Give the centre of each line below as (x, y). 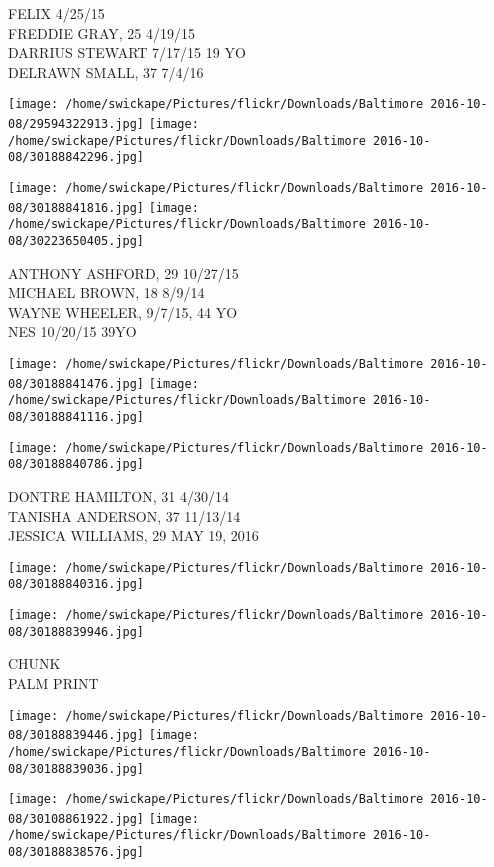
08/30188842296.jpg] (76, 157)
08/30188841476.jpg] (76, 383)
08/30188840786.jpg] (76, 464)
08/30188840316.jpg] (76, 584)
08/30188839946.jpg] (76, 631)
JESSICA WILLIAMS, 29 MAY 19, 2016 (133, 535)
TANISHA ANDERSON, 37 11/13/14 (124, 515)
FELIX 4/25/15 (56, 13)
